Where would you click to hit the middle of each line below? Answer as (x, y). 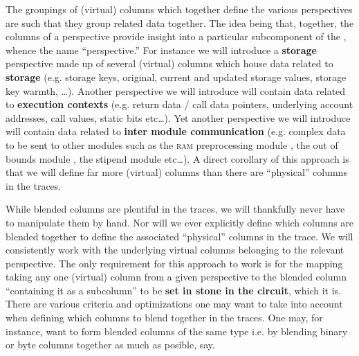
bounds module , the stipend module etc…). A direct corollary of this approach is (177, 158)
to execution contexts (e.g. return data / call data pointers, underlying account (179, 104)
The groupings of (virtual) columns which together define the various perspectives (179, 9)
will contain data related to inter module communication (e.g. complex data (176, 131)
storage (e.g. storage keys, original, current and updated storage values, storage (176, 77)
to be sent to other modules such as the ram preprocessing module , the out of (172, 144)
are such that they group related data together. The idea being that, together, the (180, 23)
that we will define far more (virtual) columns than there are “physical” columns (176, 172)
